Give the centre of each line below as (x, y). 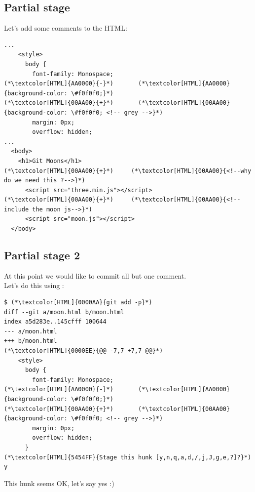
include (17, 209)
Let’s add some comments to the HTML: (66, 28)
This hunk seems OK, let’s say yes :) (59, 483)
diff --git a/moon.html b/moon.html (64, 312)
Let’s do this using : (34, 285)
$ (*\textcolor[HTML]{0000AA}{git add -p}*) (78, 303)
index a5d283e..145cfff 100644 (55, 322)
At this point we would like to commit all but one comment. (95, 275)
